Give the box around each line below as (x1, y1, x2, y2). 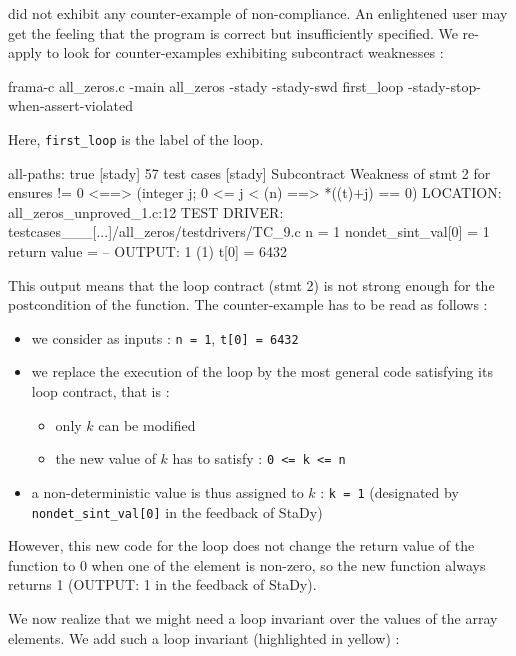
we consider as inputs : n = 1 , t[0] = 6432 (31, 327, 299, 348)
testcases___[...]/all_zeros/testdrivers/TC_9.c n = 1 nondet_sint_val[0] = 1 (8, 221, 490, 242)
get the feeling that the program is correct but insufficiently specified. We (8, 22, 458, 43)
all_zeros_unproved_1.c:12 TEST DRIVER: (8, 201, 284, 222)
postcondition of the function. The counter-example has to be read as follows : (8, 294, 488, 315)
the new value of (55, 448, 156, 469)
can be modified (98, 414, 196, 435)
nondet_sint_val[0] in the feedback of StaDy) (31, 501, 323, 522)
